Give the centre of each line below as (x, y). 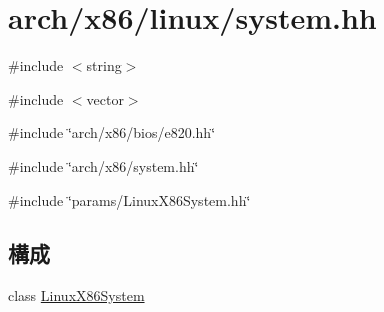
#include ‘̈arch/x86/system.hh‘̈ (103, 165)
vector (105, 98)
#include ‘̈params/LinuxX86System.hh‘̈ (129, 199)
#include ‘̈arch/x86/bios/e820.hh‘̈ (112, 132)
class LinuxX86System (76, 295)
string (104, 65)
